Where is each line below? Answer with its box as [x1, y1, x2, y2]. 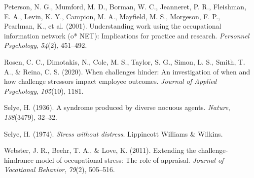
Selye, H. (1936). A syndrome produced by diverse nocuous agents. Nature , [4, 102, 230, 112]
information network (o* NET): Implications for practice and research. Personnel [4, 30, 250, 40]
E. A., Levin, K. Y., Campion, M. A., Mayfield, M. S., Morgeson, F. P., [4, 11, 220, 21]
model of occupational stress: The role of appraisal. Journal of [36, 154, 224, 165]
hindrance [4, 154, 34, 165]
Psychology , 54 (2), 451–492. [4, 40, 87, 50]
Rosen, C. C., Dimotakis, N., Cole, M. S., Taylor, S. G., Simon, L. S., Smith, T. [4, 56, 245, 67]
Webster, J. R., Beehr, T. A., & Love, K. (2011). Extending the [4, 145, 196, 155]
